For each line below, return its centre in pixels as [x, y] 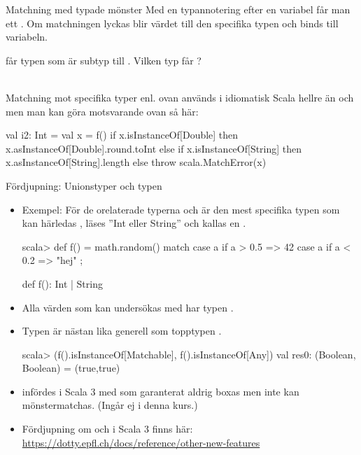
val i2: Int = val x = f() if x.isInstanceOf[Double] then [122, 135]
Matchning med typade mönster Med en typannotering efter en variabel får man [178, 9]
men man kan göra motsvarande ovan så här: [102, 111]
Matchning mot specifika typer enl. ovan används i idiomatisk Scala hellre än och [180, 97]
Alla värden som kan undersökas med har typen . [128, 307]
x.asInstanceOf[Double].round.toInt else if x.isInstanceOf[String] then [154, 148]
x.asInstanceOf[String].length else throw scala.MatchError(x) [136, 162]
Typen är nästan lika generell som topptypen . [122, 331]
